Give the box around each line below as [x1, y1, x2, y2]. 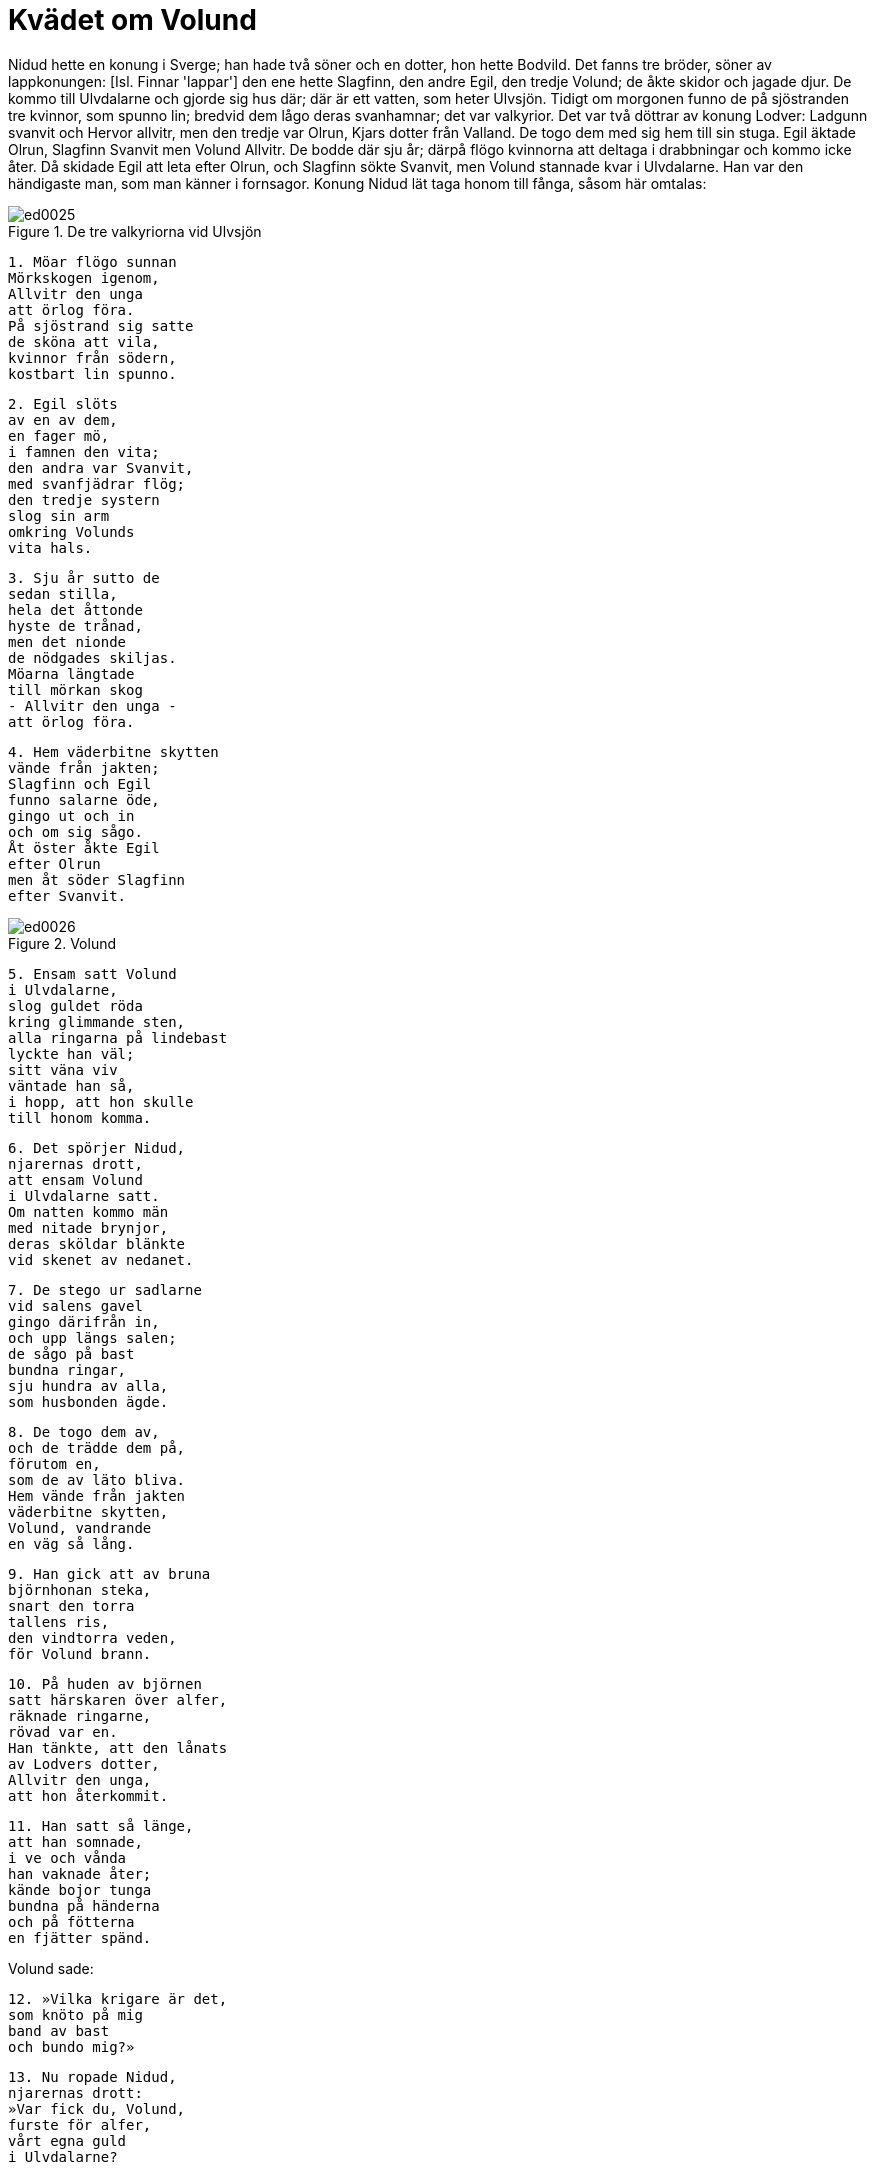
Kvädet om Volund [8, 3, 257, 37]
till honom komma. [8, 1109, 152, 1126]
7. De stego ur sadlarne [8, 1281, 202, 1298]
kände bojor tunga [8, 1881, 152, 1898]
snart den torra [8, 1597, 135, 1614]
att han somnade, [8, 1833, 143, 1850]
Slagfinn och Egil [8, 775, 152, 792]
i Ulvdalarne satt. [8, 1187, 160, 1204]
